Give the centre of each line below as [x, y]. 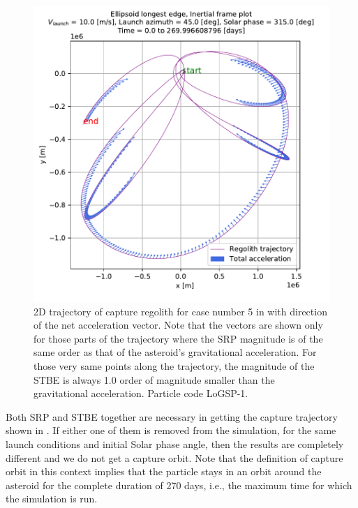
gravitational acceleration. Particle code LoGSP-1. [141, 393]
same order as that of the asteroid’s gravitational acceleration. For [175, 352]
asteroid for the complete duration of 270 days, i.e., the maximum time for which [179, 485]
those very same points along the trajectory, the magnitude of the [174, 365]
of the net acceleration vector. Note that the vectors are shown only [178, 325]
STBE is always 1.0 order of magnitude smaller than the [154, 379]
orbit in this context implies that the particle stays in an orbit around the [164, 471]
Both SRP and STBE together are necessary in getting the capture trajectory [172, 416]
